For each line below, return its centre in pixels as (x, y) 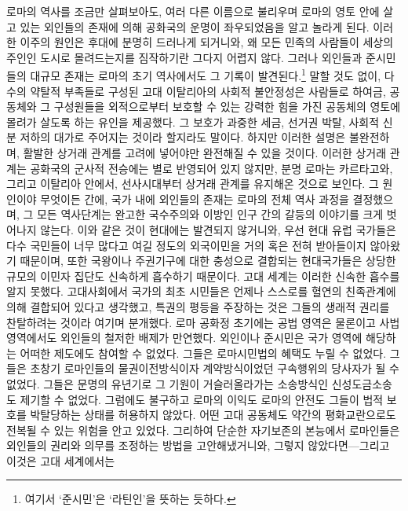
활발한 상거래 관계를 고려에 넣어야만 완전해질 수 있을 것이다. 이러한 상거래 (205, 153)
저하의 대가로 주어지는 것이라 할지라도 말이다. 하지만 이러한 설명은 (183, 137)
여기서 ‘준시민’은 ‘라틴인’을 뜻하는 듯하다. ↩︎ (130, 499)
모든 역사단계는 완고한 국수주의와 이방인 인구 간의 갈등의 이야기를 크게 (210, 214)
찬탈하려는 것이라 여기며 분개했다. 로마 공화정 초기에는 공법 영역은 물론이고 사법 (203, 322)
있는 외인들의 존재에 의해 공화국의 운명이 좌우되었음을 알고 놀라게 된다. (195, 26)
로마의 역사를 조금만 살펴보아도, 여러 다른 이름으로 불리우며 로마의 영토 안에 (193, 11)
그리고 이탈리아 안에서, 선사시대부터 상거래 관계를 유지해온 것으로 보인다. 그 (193, 184)
